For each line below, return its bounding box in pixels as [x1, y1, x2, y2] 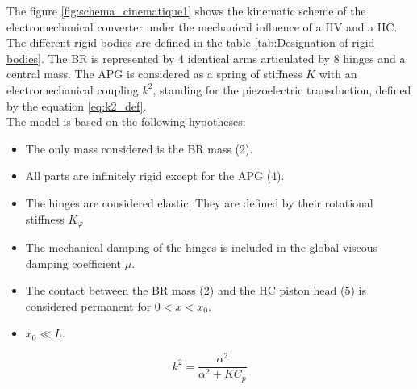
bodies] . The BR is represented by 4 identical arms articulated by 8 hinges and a [6, 49, 406, 66]
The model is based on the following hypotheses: [6, 113, 246, 130]
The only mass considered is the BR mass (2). [25, 140, 253, 157]
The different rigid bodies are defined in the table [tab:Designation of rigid [6, 34, 375, 51]
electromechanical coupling [6, 81, 139, 98]
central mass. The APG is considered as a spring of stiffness [6, 65, 302, 82]
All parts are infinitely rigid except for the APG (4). [25, 167, 285, 184]
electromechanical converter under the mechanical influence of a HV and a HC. [6, 18, 398, 35]
